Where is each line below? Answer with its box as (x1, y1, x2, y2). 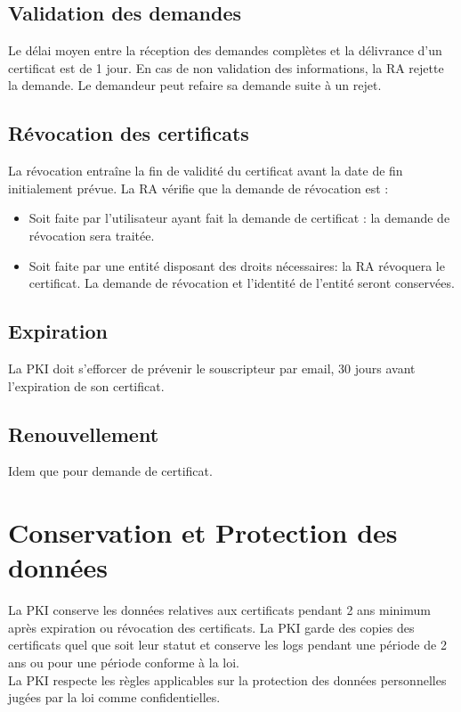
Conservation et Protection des (8, 514, 398, 551)
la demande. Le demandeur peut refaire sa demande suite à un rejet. (8, 76, 382, 94)
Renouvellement (8, 420, 159, 447)
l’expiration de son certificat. (8, 376, 165, 395)
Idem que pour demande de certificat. (8, 462, 213, 480)
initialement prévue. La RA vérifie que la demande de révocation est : (8, 178, 389, 197)
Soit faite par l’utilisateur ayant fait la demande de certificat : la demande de (28, 209, 450, 227)
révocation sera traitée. (28, 225, 155, 244)
